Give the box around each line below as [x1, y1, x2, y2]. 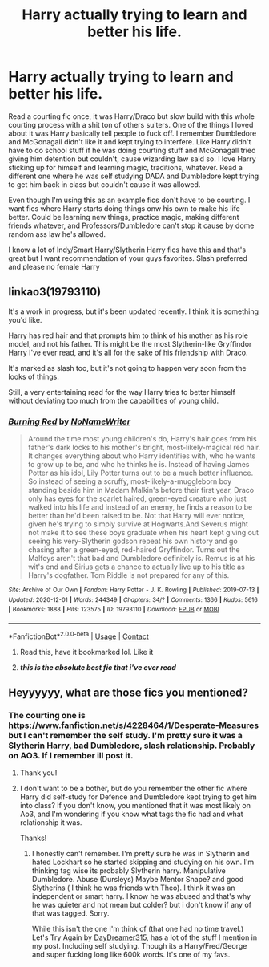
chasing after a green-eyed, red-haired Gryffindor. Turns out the [27, 545, 240, 555]
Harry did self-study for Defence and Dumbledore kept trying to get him [19, 792, 258, 802]
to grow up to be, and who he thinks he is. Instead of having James [27, 460, 250, 469]
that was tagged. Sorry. [31, 908, 110, 918]
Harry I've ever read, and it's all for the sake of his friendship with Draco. [8, 347, 248, 357]
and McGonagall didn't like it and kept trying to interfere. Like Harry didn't [8, 136, 251, 146]
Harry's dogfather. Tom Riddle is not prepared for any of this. [27, 571, 230, 580]
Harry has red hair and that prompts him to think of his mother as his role [8, 331, 248, 340]
